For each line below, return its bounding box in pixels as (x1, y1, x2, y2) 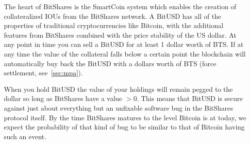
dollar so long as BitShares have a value (4, 93, 122, 103)
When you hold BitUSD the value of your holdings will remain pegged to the (4, 84, 233, 94)
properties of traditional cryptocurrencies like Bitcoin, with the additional (4, 20, 224, 30)
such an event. (4, 131, 47, 141)
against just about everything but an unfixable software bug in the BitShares (4, 102, 233, 113)
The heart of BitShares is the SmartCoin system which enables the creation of (4, 1, 236, 11)
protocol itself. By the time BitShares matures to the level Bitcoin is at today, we (4, 112, 247, 122)
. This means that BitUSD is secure (136, 93, 243, 103)
